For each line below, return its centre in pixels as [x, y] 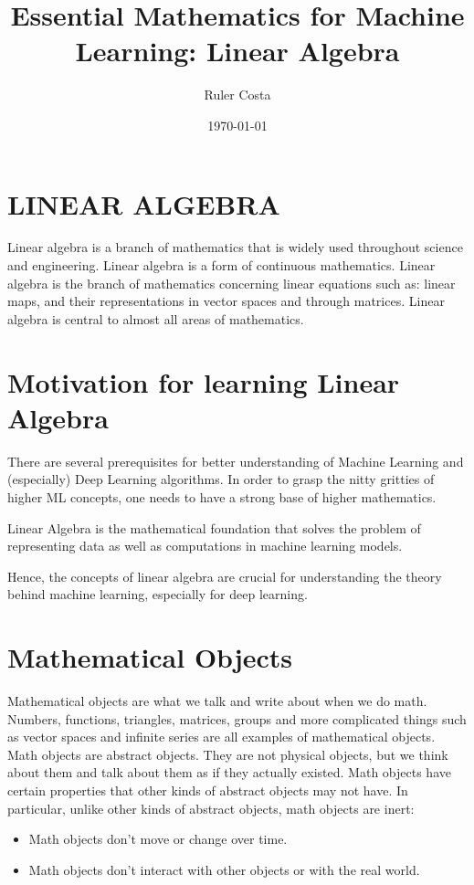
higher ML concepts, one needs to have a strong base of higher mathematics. [222, 496]
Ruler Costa [237, 95]
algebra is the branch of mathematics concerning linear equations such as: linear [232, 283]
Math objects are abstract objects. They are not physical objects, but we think [228, 754]
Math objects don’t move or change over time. [158, 839]
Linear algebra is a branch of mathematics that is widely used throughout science [235, 247]
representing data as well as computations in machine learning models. [205, 546]
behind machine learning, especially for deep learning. [158, 594]
